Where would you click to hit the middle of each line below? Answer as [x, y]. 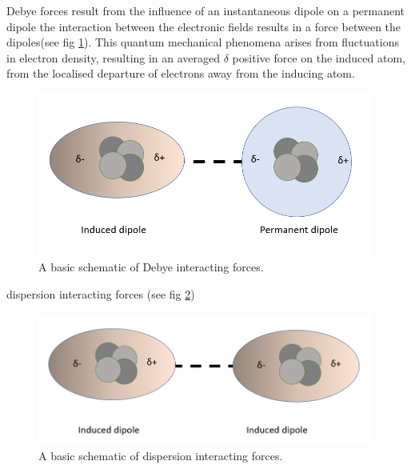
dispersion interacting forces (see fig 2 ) [101, 293]
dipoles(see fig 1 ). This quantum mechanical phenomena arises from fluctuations [203, 42]
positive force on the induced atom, [319, 57]
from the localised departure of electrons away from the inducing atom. [181, 73]
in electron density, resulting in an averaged [114, 57]
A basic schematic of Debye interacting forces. [151, 267]
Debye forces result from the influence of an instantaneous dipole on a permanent [206, 10]
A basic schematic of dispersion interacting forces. [161, 456]
